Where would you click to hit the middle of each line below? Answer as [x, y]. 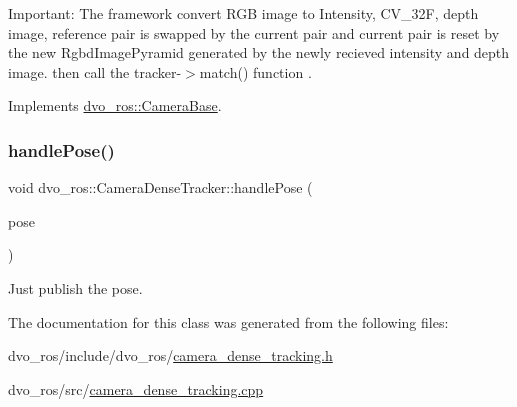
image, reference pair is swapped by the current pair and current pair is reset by [254, 32]
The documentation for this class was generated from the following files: [228, 321]
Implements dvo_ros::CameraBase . [115, 105]
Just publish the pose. [75, 287]
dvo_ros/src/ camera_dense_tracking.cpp [136, 388]
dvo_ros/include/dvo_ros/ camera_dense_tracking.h [170, 355]
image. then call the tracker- [95, 71]
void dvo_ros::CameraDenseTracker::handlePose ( [160, 187]
